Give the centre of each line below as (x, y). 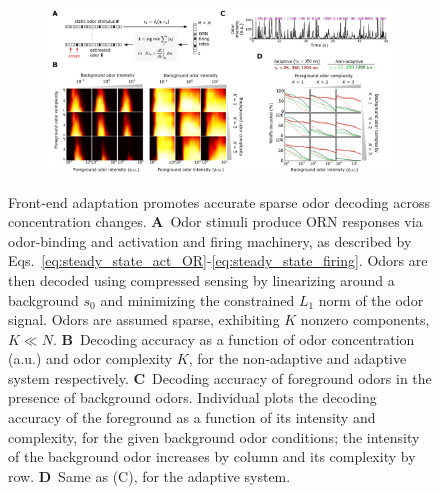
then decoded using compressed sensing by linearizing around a (201, 279)
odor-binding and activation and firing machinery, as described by (210, 240)
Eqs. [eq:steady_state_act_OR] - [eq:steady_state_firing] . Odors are (218, 260)
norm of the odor (371, 299)
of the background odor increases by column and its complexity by (212, 456)
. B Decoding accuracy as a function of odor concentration (233, 338)
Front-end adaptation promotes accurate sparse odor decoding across (219, 201)
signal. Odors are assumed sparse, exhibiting (144, 319)
